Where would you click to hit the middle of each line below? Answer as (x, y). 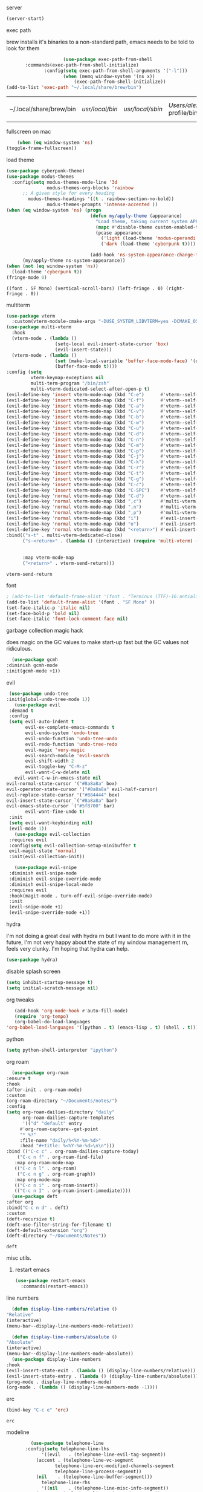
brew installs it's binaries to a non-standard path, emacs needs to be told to (100, 42)
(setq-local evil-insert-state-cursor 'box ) (112, 344)
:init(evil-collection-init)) (47, 857)
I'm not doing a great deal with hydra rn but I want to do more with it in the (99, 936)
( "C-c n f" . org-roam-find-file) (60, 1157)
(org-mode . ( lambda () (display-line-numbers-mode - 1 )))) (82, 1387)
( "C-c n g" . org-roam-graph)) (56, 1174)
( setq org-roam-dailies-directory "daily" (60, 1112)
